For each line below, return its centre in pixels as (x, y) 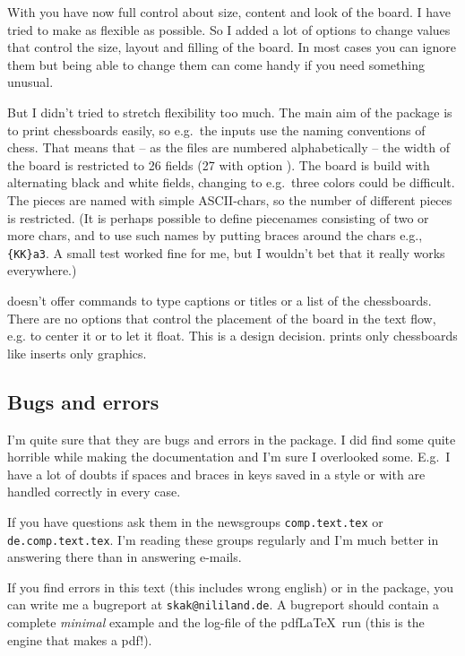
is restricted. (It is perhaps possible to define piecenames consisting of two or (218, 217)
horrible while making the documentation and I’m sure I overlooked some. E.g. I (229, 457)
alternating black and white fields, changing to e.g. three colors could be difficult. (231, 182)
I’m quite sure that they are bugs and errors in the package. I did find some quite (232, 439)
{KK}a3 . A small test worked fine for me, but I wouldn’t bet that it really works (226, 252)
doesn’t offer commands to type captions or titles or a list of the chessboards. (220, 300)
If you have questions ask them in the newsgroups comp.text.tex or (195, 521)
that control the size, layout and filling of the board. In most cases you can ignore (232, 47)
